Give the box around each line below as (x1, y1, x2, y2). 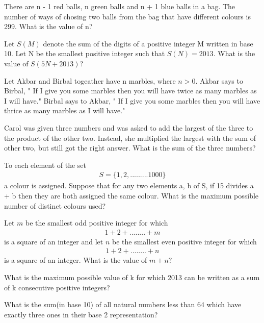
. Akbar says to (195, 75, 243, 86)
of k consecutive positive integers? (4, 282, 110, 292)
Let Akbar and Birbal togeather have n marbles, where (4, 75, 176, 86)
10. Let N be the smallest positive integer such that (4, 48, 165, 59)
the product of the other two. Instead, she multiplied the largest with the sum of (4, 132, 256, 143)
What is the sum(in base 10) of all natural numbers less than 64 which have (4, 299, 242, 310)
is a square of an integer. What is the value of (4, 255, 147, 265)
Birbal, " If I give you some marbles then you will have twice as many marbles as (4, 85, 257, 96)
